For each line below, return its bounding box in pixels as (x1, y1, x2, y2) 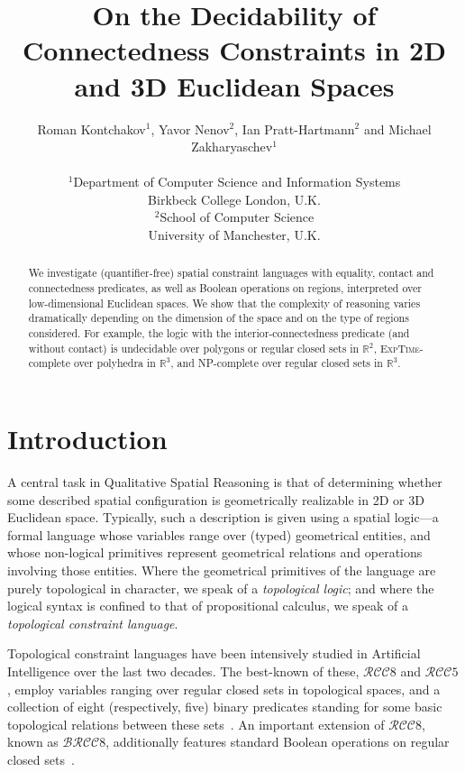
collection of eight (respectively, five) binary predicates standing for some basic (7, 697, 442, 716)
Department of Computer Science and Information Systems (73, 172, 401, 191)
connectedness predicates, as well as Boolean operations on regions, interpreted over (28, 280, 422, 296)
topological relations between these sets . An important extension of (7, 714, 385, 733)
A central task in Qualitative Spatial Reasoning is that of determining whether (7, 472, 442, 491)
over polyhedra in (73, 355, 156, 371)
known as (7, 732, 59, 751)
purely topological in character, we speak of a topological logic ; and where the (7, 578, 434, 597)
